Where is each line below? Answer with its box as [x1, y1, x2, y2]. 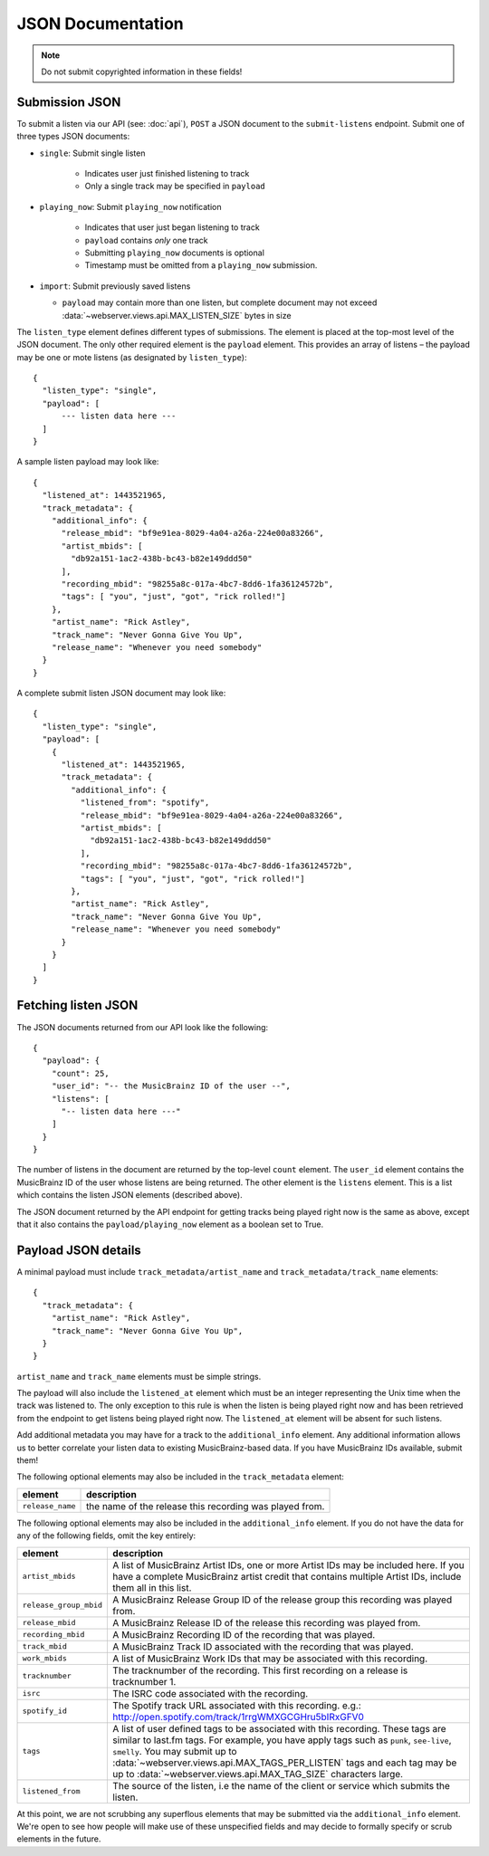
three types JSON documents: [16, 131, 130, 142]
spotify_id [22, 1707, 68, 1716]
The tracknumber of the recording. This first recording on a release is [112, 1664, 408, 1677]
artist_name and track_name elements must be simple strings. [16, 1371, 262, 1382]
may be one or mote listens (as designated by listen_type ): [16, 351, 247, 362]
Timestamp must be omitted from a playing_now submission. [84, 260, 318, 271]
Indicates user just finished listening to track [84, 168, 250, 179]
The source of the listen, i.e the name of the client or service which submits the [112, 1779, 450, 1792]
